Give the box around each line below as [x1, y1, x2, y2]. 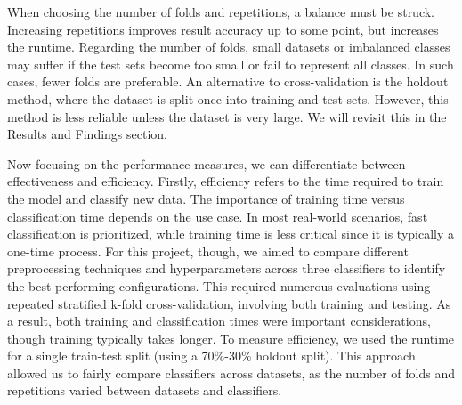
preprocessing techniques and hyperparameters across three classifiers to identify [7, 259, 446, 278]
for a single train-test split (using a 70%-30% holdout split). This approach [7, 346, 416, 365]
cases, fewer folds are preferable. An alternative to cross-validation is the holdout [7, 72, 449, 91]
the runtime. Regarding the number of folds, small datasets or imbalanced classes [7, 37, 450, 56]
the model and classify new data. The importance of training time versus [7, 189, 405, 207]
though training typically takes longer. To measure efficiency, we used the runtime [7, 328, 455, 347]
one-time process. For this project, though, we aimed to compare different [7, 241, 409, 260]
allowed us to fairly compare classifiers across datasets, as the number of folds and [7, 363, 455, 382]
